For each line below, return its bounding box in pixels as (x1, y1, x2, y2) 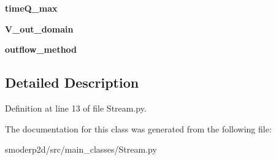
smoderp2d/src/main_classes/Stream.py (5, 143, 157, 156)
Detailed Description (5, 73, 139, 92)
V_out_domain (5, 22, 74, 35)
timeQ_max (5, 2, 58, 14)
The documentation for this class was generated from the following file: (5, 122, 272, 135)
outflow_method (5, 43, 77, 56)
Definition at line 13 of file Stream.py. (5, 101, 147, 114)
